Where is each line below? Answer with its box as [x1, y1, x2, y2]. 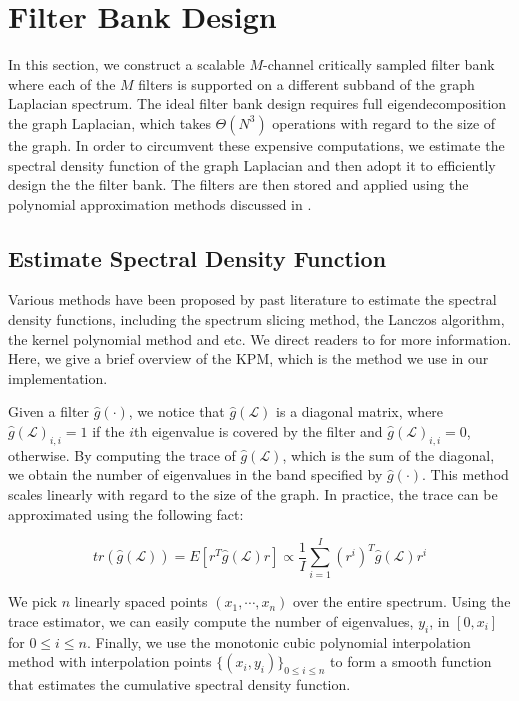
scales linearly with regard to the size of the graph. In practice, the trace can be [8, 484, 498, 505]
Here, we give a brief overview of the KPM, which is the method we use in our [8, 348, 489, 369]
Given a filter [8, 401, 90, 422]
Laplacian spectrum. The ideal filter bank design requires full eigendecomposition [8, 93, 507, 114]
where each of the [8, 73, 116, 94]
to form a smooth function [330, 651, 492, 672]
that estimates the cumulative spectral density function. [8, 674, 351, 695]
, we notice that [128, 401, 225, 422]
